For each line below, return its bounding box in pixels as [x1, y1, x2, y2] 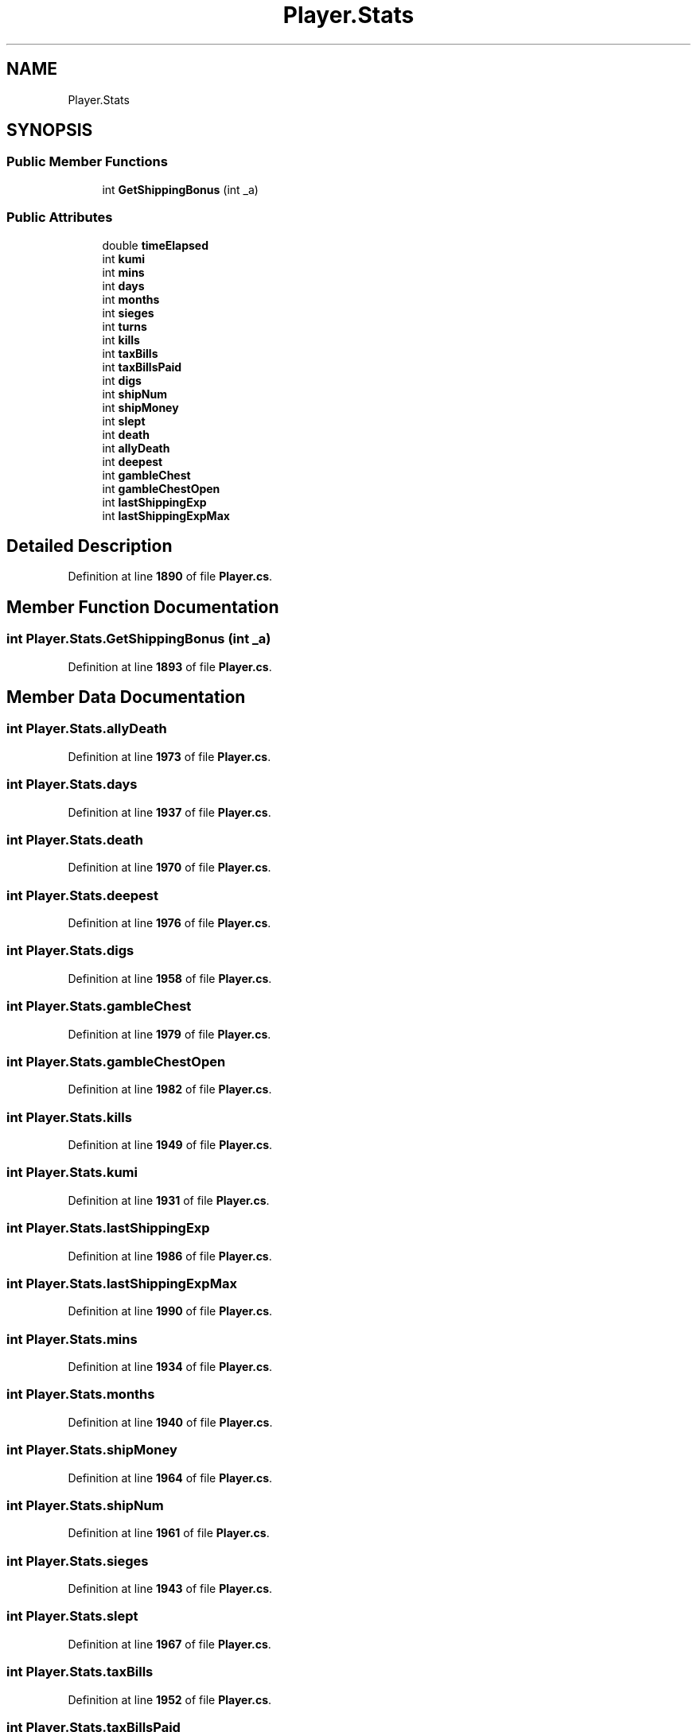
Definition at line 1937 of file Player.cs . [68, 805, 271, 819]
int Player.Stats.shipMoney [6, 1442, 177, 1458]
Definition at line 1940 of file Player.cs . [68, 1415, 273, 1429]
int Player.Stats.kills [6, 1109, 132, 1125]
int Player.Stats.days [6, 776, 138, 793]
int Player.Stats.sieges [6, 1552, 149, 1569]
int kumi [102, 251, 145, 266]
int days [102, 278, 145, 293]
